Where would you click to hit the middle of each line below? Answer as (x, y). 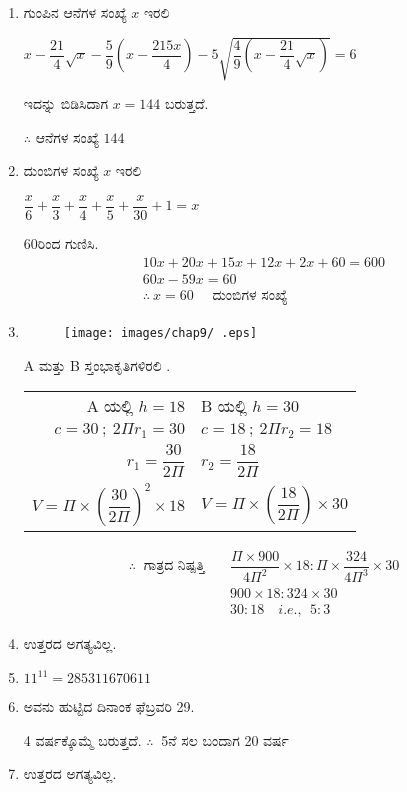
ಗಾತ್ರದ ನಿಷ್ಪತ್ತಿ (174, 566)
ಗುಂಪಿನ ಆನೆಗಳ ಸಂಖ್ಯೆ (75, 12)
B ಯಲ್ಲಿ (224, 406)
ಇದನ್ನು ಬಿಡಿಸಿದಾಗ (65, 103)
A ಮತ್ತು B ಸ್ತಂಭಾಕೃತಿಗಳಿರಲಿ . (97, 364)
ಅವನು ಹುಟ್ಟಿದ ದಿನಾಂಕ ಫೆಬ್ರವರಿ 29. (109, 706)
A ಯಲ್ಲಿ (110, 406)
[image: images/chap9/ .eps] (160, 332)
